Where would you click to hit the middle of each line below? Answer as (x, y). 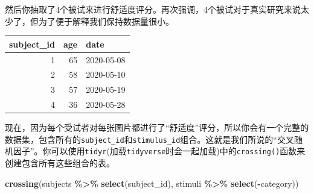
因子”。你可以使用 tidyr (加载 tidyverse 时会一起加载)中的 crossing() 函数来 (159, 151)
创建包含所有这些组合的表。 (60, 163)
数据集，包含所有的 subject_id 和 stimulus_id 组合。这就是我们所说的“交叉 (149, 139)
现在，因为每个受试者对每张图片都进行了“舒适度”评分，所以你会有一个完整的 (157, 127)
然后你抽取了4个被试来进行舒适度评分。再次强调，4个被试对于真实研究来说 (153, 9)
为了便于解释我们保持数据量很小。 (106, 21)
